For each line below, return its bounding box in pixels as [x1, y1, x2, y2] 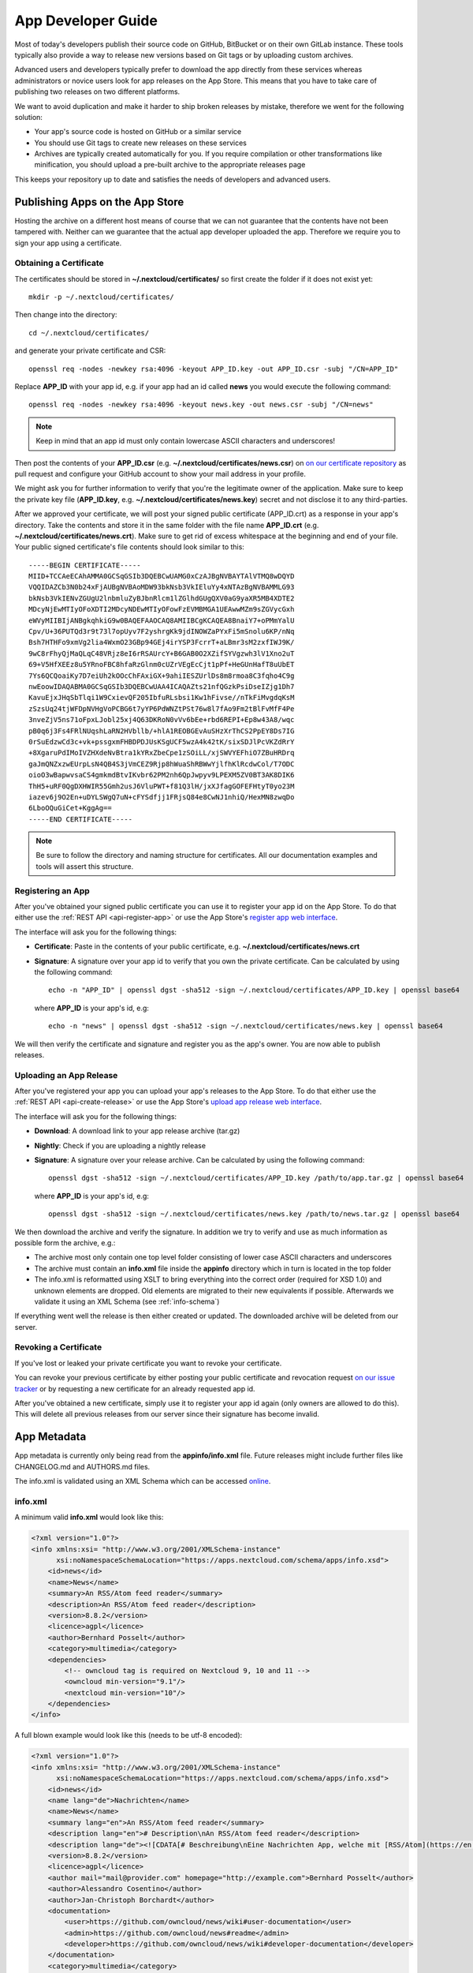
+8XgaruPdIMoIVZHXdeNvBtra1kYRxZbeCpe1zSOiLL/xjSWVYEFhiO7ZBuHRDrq [28, 748, 295, 758]
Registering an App [14, 885, 90, 896]
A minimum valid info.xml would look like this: [14, 1512, 164, 1522]
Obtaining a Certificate [14, 257, 104, 268]
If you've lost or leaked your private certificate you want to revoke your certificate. [14, 1358, 282, 1368]
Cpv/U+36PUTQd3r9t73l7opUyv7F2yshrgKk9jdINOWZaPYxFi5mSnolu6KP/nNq [28, 627, 295, 636]
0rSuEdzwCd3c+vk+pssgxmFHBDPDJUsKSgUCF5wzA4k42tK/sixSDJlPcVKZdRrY [28, 737, 295, 746]
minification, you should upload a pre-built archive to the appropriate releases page [34, 160, 306, 170]
